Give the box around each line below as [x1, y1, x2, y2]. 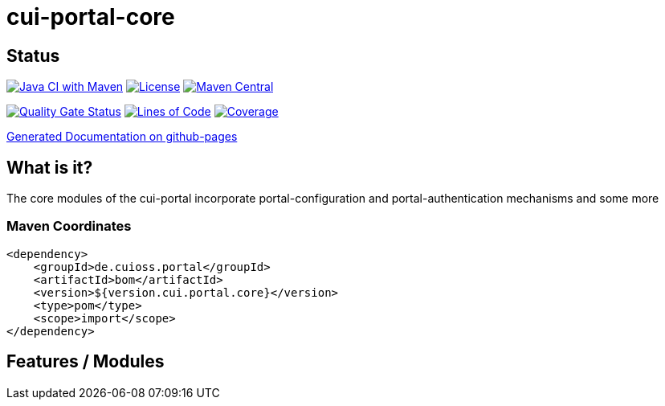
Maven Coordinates [6, 218, 132, 235]
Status [6, 45, 60, 66]
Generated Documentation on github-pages [6, 129, 238, 144]
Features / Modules [6, 351, 165, 372]
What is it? [6, 157, 93, 178]
